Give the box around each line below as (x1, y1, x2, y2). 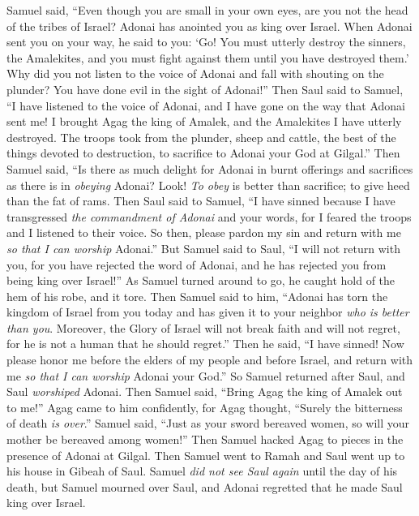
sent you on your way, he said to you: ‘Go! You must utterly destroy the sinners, (6, 33, 406, 50)
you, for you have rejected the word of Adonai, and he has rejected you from (6, 256, 387, 273)
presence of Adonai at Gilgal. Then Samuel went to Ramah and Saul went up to (6, 446, 405, 463)
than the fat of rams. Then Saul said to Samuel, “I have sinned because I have (6, 192, 395, 209)
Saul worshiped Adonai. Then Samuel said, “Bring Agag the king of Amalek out (6, 383, 403, 400)
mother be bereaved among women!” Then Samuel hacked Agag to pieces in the (6, 431, 404, 448)
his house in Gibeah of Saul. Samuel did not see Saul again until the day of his (6, 462, 398, 479)
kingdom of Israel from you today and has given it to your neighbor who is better (6, 303, 409, 320)
